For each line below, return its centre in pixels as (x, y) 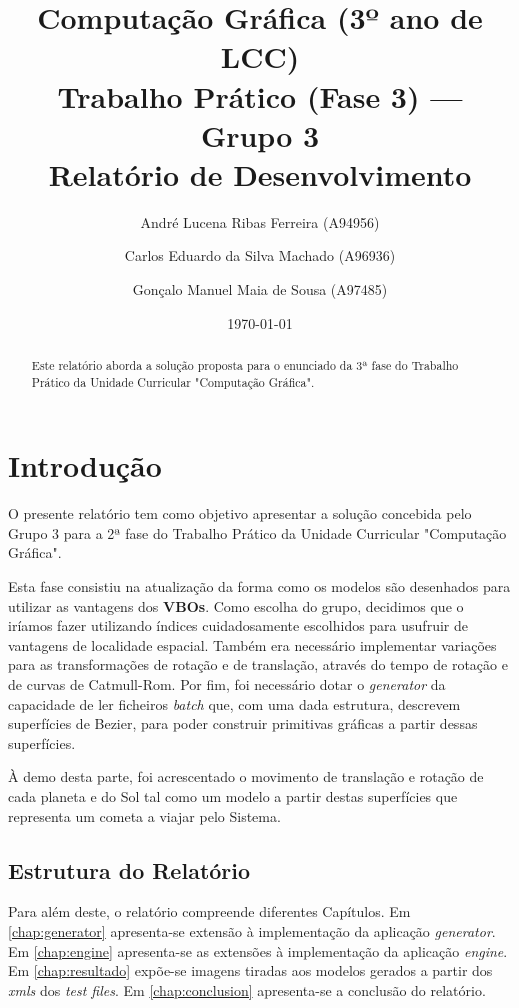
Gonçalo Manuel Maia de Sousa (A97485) (260, 289)
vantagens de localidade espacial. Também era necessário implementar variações (252, 644)
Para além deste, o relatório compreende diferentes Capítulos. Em (209, 911)
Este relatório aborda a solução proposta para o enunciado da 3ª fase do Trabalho (245, 365)
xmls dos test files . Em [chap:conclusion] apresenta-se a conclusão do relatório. (247, 989)
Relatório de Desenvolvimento (260, 173)
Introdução (85, 465)
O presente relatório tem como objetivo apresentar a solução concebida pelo (240, 513)
